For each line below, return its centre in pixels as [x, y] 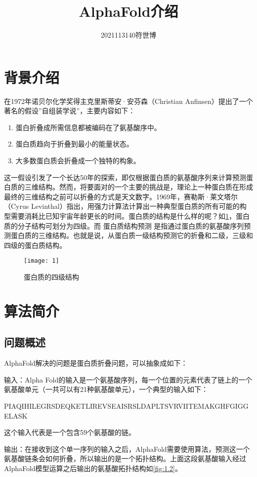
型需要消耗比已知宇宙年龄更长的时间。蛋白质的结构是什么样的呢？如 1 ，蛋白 [127, 216]
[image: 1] [42, 261]
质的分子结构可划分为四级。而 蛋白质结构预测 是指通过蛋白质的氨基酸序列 [124, 225]
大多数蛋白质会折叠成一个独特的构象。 [78, 161]
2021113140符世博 [128, 35]
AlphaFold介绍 [128, 11]
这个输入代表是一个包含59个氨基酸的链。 [70, 432]
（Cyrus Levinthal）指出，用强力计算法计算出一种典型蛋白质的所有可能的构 [125, 206]
